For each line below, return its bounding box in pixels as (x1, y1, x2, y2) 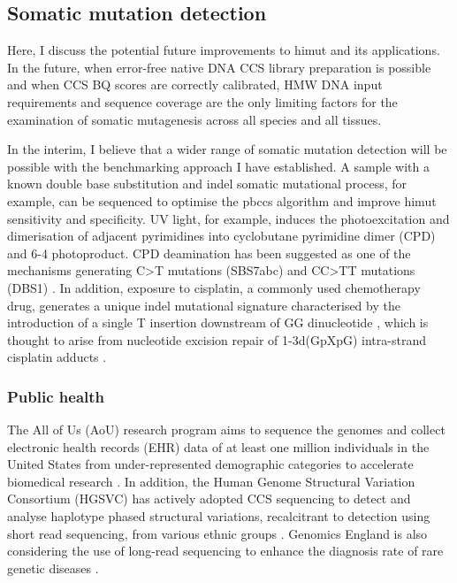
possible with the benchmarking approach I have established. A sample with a (7, 157, 430, 175)
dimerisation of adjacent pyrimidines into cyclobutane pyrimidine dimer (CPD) (7, 226, 436, 245)
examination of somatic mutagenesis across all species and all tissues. (7, 110, 382, 128)
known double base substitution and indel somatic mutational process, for (7, 174, 407, 193)
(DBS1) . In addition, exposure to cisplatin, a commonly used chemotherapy (7, 278, 421, 296)
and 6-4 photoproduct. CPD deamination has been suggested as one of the (7, 243, 411, 262)
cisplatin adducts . (7, 348, 107, 366)
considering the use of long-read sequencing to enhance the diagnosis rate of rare (7, 541, 444, 560)
